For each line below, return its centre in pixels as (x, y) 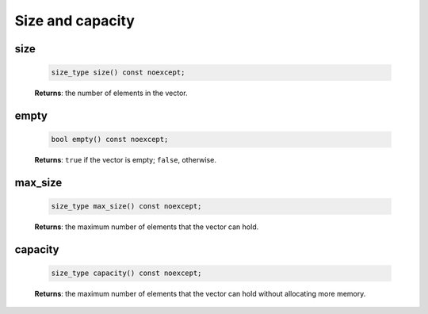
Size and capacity (75, 21)
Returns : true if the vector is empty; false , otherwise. (126, 160)
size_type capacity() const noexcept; (126, 273)
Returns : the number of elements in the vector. (111, 93)
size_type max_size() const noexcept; (126, 207)
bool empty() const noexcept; (110, 140)
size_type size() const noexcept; (118, 73)
